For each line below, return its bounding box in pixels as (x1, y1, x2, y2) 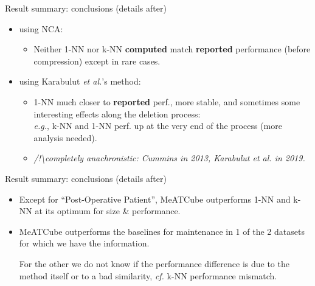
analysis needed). (33, 131, 97, 144)
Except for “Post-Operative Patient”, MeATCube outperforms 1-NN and (19, 192, 291, 205)
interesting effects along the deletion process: (33, 107, 201, 120)
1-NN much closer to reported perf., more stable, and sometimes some (33, 95, 300, 108)
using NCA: (19, 22, 63, 35)
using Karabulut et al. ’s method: (19, 75, 141, 88)
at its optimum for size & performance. (35, 204, 181, 217)
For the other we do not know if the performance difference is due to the (19, 257, 289, 270)
